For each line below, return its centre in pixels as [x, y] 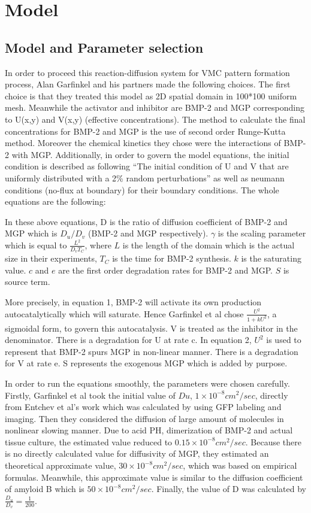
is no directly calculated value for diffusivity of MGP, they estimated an [137, 453]
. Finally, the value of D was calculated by [229, 489]
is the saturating [271, 258]
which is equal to [36, 245]
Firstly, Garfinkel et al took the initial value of [90, 395]
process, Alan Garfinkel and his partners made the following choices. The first [148, 84]
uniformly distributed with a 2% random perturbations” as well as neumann [145, 177]
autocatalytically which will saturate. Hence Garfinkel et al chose [124, 313]
